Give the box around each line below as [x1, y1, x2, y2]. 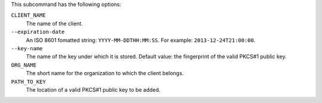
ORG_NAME [11, 62, 37, 68]
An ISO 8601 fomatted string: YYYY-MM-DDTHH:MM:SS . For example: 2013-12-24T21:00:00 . [26, 36, 256, 44]
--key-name [11, 45, 43, 51]
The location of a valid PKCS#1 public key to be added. [26, 86, 161, 93]
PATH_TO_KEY [11, 78, 46, 85]
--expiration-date [11, 28, 65, 36]
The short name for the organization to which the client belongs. [26, 70, 184, 77]
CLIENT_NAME [11, 12, 46, 19]
